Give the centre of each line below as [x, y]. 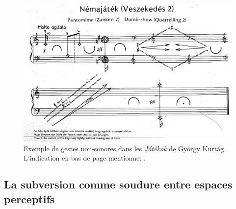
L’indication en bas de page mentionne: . [85, 158]
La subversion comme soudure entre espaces [118, 184]
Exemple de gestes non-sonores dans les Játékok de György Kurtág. [125, 148]
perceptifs [29, 198]
